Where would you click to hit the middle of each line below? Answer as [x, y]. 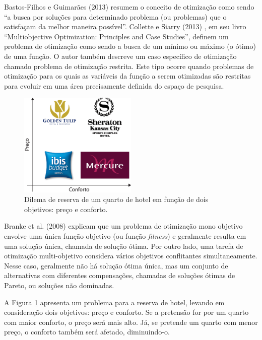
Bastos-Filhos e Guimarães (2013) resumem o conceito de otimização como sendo [129, 7]
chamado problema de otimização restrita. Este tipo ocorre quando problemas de [129, 66]
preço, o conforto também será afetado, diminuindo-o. [87, 332]
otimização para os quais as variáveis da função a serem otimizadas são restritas [127, 76]
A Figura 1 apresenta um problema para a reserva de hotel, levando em [114, 302]
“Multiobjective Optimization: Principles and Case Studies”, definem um [116, 36]
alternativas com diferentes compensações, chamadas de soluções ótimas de [120, 275]
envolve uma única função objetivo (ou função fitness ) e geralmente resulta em [125, 236]
